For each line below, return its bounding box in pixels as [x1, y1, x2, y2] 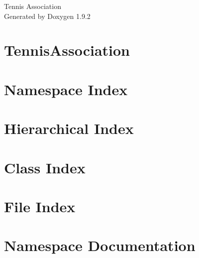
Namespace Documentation [4, 235, 196, 256]
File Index [4, 196, 76, 216]
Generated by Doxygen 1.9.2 [4, 10, 91, 21]
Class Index [4, 157, 86, 177]
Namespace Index [4, 79, 128, 99]
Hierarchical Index [4, 118, 134, 138]
